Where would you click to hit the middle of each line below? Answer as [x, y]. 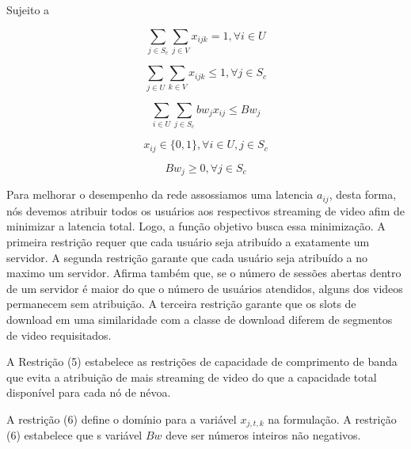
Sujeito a [28, 10]
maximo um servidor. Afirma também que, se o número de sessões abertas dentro [204, 273]
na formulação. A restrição [332, 419]
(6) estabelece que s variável [74, 435]
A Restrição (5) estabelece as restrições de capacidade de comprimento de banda [202, 361]
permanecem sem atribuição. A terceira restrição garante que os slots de [181, 304]
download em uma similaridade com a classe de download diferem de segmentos [200, 319]
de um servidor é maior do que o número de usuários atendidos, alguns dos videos [205, 288]
